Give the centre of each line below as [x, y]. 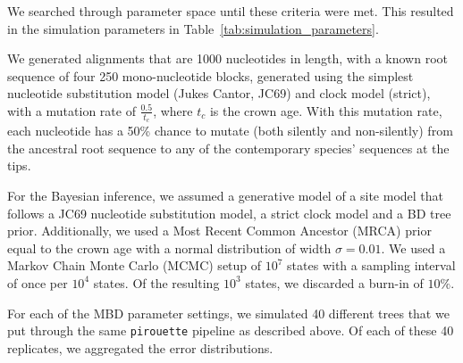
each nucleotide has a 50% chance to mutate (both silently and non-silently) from [230, 131]
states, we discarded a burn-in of [334, 282]
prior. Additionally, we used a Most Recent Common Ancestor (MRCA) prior [219, 231]
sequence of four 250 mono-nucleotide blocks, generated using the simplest [210, 75]
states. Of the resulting [156, 282]
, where [173, 110]
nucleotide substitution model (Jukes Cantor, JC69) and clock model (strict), [219, 93]
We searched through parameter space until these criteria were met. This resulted [231, 11]
